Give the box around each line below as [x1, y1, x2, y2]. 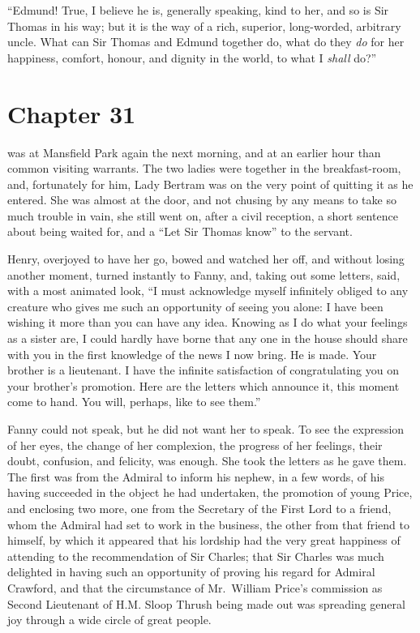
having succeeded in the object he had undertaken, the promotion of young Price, [7, 484, 413, 501]
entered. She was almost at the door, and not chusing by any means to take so [7, 191, 396, 208]
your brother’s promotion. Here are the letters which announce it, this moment [7, 377, 400, 394]
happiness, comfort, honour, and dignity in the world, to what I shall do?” [7, 49, 377, 66]
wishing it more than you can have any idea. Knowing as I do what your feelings [7, 314, 408, 331]
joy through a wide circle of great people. [7, 611, 212, 628]
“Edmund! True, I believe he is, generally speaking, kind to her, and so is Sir [7, 2, 389, 18]
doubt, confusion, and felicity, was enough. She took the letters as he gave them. [7, 452, 407, 469]
